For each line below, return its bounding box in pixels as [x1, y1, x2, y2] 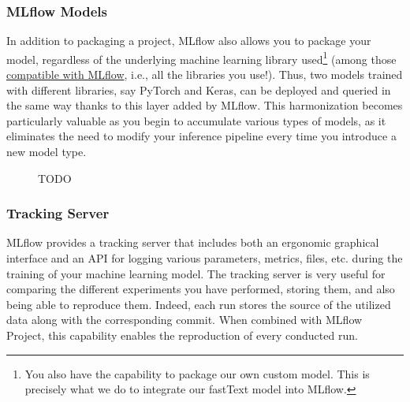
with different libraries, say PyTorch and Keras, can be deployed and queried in [6, 81, 391, 98]
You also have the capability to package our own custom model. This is [24, 365, 370, 382]
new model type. [6, 143, 87, 160]
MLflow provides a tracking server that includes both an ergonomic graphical [6, 234, 379, 251]
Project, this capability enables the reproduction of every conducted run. [6, 327, 358, 343]
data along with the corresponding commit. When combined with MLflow [6, 311, 363, 328]
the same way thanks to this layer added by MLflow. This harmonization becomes [6, 97, 403, 114]
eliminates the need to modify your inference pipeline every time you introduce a [6, 128, 397, 144]
